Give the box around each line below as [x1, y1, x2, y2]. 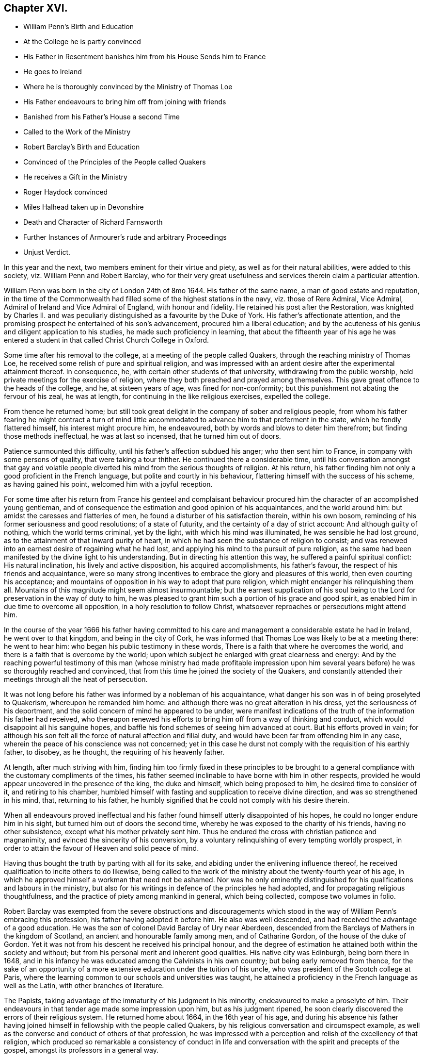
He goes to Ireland [23, 67, 82, 76]
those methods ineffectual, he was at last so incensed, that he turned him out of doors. [4, 432, 281, 441]
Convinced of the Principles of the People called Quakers [23, 158, 206, 166]
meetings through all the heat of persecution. [4, 675, 148, 684]
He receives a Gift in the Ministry [23, 173, 127, 182]
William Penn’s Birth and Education [23, 22, 134, 31]
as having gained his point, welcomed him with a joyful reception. [4, 480, 213, 489]
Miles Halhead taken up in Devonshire [23, 203, 144, 212]
